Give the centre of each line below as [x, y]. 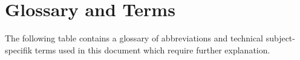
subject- [280, 38]
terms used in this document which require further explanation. [152, 49]
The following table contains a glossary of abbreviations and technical [134, 38]
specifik [19, 49]
